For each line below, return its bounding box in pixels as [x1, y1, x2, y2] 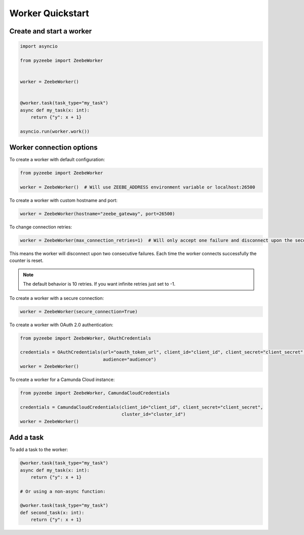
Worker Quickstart [9, 8, 90, 19]
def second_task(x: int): [20, 510, 85, 515]
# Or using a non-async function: [20, 488, 106, 494]
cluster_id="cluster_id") [121, 411, 186, 417]
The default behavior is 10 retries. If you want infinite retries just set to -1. [23, 281, 176, 287]
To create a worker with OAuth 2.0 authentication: [9, 322, 113, 328]
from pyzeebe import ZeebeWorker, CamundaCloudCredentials [20, 390, 170, 396]
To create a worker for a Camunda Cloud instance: [9, 376, 115, 383]
